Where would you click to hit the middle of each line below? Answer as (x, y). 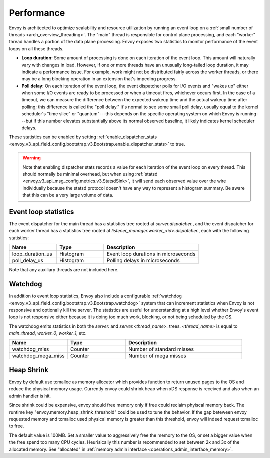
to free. (17, 426)
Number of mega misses (157, 356)
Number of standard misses (161, 349)
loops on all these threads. (36, 49)
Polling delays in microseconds (143, 261)
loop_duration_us (32, 254)
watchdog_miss (31, 349)
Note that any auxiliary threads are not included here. (64, 270)
